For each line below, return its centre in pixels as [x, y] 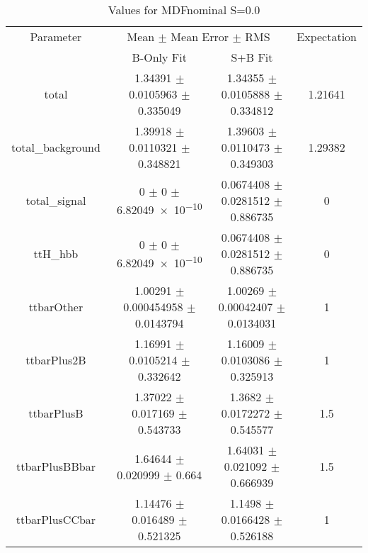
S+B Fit [252, 57]
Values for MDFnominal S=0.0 [184, 10]
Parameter [56, 37]
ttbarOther [56, 307]
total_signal [56, 200]
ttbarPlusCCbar [56, 519]
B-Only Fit [159, 57]
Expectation [327, 37]
